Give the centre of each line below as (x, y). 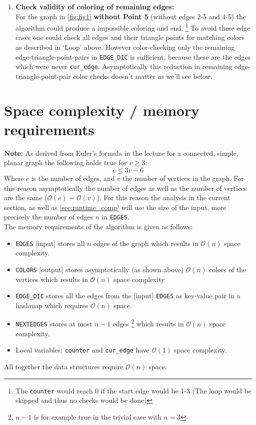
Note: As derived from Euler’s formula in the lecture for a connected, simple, (121, 153)
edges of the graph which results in (146, 243)
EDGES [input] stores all (50, 243)
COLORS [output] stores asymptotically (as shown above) (99, 269)
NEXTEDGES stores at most (54, 324)
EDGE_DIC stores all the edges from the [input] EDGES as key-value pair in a (128, 296)
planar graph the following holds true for (65, 162)
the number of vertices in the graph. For (183, 178)
